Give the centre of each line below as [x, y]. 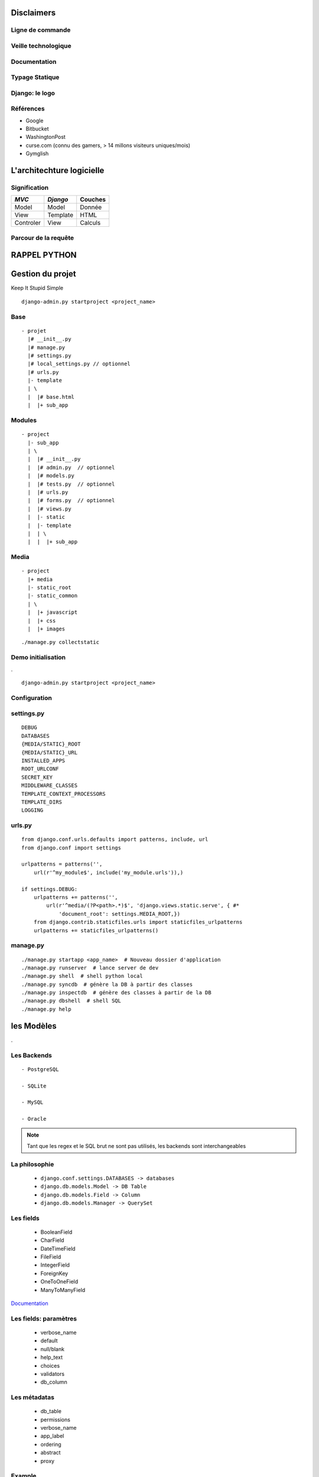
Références [28, 109]
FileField [51, 1257]
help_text [52, 1357]
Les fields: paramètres [44, 1319]
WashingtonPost [46, 137]
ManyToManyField [63, 1290]
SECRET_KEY [37, 777]
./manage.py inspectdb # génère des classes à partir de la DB [117, 993]
